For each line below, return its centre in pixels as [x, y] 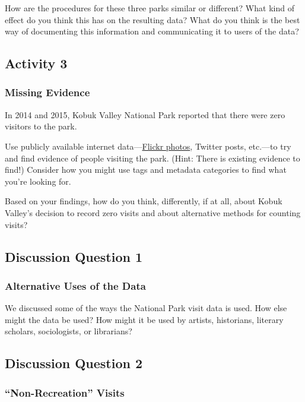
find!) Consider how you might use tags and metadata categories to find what [146, 170]
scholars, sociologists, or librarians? [69, 331]
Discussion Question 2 [74, 363]
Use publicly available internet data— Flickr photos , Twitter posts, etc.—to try [148, 146]
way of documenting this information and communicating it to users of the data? [152, 31]
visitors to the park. [41, 126]
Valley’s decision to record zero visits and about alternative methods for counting [153, 212]
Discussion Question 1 [74, 256]
